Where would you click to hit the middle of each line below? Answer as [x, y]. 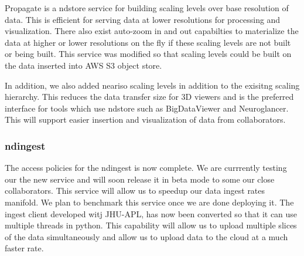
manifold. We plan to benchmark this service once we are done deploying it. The [149, 202]
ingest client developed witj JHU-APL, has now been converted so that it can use [151, 213]
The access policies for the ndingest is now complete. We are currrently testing [146, 168]
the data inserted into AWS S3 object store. [83, 65]
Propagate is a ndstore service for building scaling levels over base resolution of [147, 8]
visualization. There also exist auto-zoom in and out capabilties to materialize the [152, 31]
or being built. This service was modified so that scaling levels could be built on [148, 54]
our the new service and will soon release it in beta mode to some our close [140, 179]
